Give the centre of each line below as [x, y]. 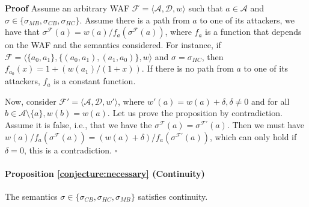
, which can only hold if [253, 136]
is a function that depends [253, 32]
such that [206, 8]
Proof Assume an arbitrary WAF [67, 8]
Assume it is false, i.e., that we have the [78, 125]
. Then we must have [265, 125]
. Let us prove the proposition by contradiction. [195, 113]
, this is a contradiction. [68, 150]
